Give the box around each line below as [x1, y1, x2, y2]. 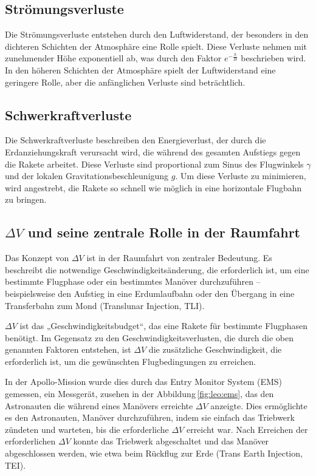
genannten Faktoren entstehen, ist [5, 343, 131, 356]
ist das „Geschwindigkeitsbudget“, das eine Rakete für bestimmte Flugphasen [19, 319, 308, 332]
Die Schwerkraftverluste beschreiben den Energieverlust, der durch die [5, 134, 266, 146]
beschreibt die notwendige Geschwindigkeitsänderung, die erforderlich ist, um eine [5, 263, 309, 276]
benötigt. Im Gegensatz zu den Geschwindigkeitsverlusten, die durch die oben [5, 331, 294, 344]
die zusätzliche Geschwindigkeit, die [148, 343, 282, 356]
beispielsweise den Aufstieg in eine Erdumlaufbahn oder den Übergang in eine [5, 287, 295, 299]
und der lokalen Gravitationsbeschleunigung [5, 169, 169, 182]
